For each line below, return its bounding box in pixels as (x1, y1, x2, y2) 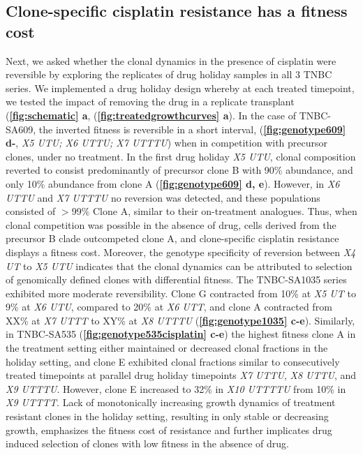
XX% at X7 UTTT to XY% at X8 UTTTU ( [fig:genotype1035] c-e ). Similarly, (6, 313, 355, 327)
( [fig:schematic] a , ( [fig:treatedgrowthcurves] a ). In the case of (6, 107, 297, 122)
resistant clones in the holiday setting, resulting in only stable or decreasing (6, 409, 329, 424)
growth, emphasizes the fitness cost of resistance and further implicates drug (6, 422, 332, 437)
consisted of (6, 204, 56, 218)
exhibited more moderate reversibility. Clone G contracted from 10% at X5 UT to (6, 285, 356, 300)
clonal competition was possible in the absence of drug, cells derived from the (6, 217, 336, 232)
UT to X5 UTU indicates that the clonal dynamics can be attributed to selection (6, 258, 353, 273)
